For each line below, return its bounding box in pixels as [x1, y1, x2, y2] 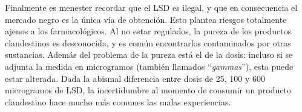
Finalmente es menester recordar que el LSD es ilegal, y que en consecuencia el [5, 1, 298, 13]
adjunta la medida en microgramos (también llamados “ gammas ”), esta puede [5, 60, 294, 72]
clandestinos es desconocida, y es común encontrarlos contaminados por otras [5, 36, 291, 49]
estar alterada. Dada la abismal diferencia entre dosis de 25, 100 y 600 [5, 72, 265, 84]
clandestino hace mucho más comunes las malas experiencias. [5, 95, 231, 108]
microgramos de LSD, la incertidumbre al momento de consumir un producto [5, 84, 291, 96]
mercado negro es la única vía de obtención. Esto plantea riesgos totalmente [5, 13, 287, 25]
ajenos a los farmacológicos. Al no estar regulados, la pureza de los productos [5, 25, 292, 37]
